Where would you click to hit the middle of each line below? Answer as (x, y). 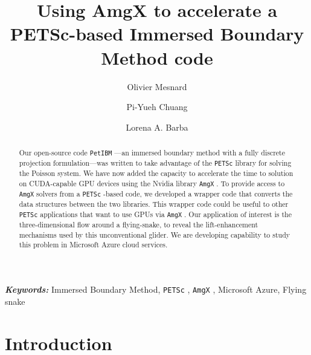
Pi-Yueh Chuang (157, 107)
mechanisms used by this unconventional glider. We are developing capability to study (155, 234)
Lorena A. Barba (157, 127)
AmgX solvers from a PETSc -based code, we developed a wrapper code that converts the (156, 194)
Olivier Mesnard (157, 86)
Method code (157, 57)
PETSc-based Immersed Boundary (157, 34)
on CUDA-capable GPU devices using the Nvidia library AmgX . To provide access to (152, 184)
